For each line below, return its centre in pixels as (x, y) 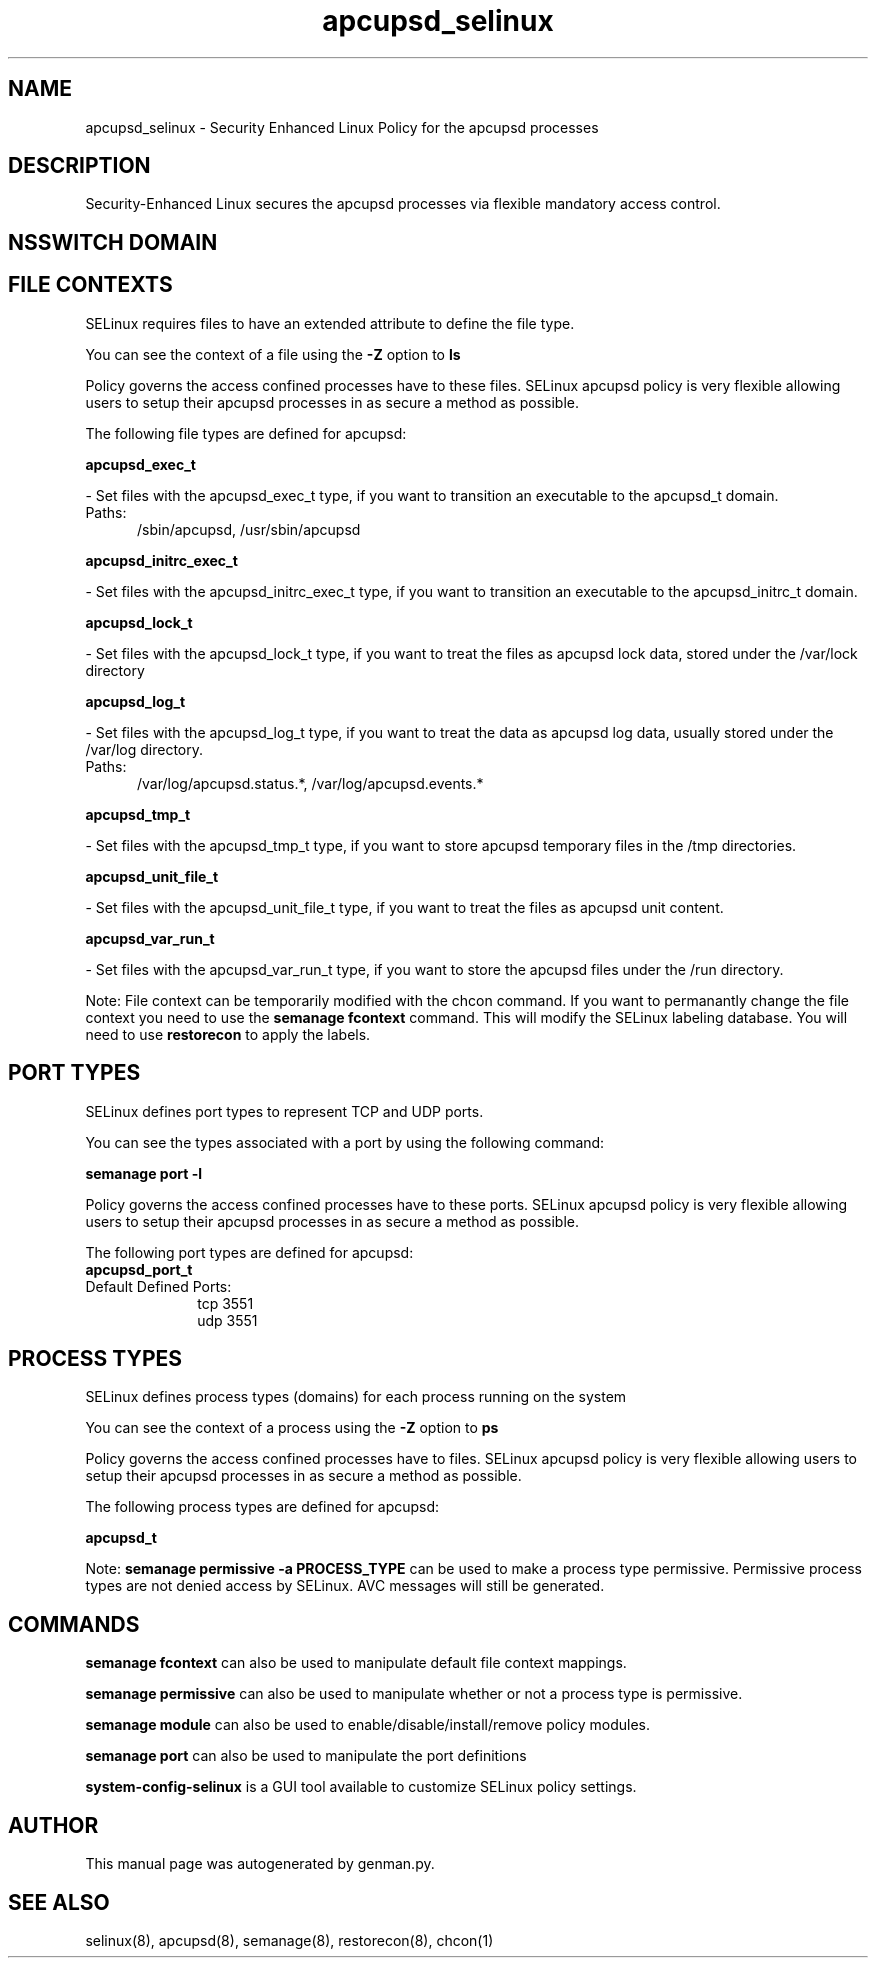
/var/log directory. (144, 749)
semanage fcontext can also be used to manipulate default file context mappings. (356, 1663)
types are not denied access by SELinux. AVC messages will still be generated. (345, 1586)
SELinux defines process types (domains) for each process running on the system (356, 1397)
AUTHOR (53, 1825)
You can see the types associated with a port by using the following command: (345, 1142)
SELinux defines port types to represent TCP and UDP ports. (284, 1111)
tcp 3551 (225, 1303)
